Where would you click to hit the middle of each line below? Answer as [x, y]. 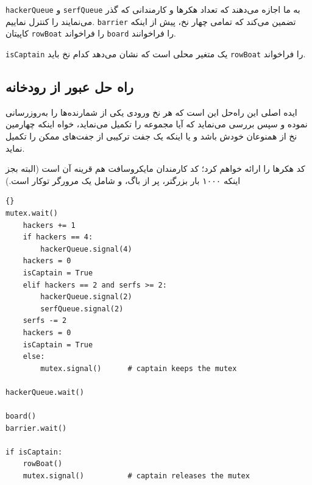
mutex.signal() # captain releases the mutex [136, 476]
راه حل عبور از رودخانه [69, 87]
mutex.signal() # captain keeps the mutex [139, 368]
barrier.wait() [36, 428]
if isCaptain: [34, 452]
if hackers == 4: [58, 237]
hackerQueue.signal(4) [86, 249]
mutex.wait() [32, 213]
